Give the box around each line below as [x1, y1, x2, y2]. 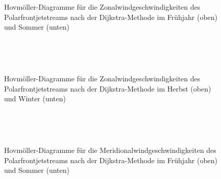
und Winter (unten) [4, 93, 66, 104]
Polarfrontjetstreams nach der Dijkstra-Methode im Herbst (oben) [4, 83, 211, 94]
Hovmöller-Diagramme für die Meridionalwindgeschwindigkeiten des [4, 145, 216, 155]
